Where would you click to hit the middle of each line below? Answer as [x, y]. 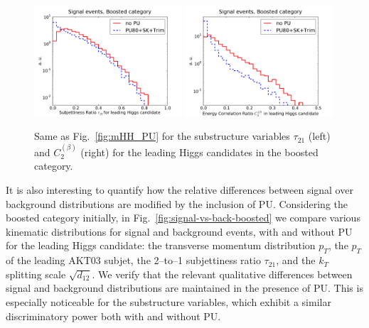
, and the [296, 260]
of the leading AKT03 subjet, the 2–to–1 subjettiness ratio [133, 260]
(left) [319, 136]
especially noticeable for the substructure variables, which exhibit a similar [169, 301]
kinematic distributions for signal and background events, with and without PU [179, 231]
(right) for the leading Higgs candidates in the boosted [199, 152]
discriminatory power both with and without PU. [113, 316]
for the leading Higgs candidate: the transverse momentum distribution [161, 245]
